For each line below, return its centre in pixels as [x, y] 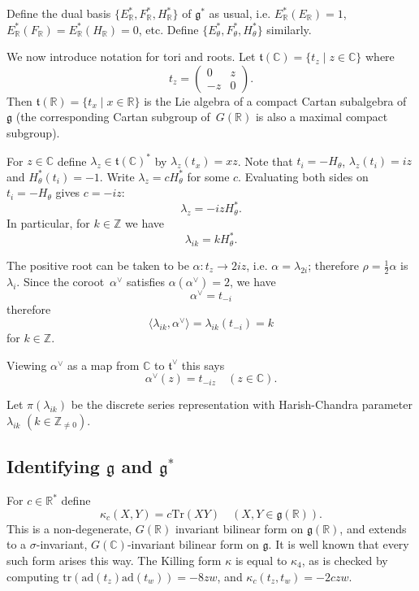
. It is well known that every [339, 544]
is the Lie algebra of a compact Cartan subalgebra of [275, 100]
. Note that [265, 161]
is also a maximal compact [322, 117]
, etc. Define [168, 29]
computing [33, 576]
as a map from [104, 365]
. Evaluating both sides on [303, 176]
